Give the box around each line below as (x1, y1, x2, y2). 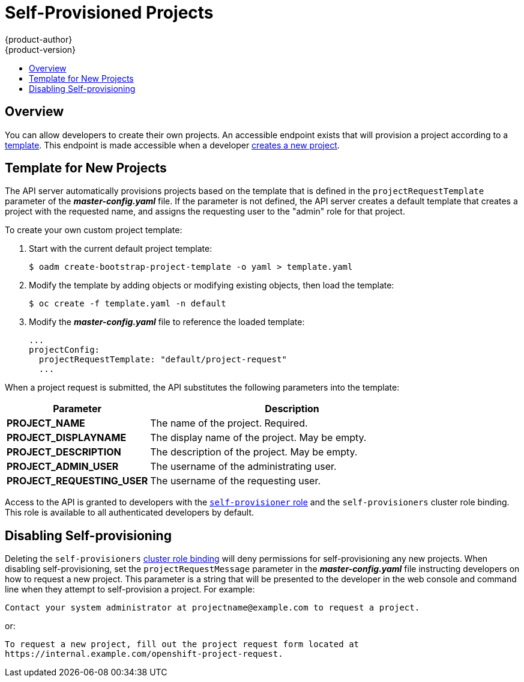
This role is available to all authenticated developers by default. (5, 507, 254, 518)
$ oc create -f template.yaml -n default (29, 299, 226, 309)
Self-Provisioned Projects (5, 2, 214, 23)
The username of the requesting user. (150, 475, 321, 487)
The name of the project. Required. (150, 417, 308, 430)
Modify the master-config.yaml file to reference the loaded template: (29, 317, 305, 327)
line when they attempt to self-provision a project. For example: (5, 584, 255, 595)
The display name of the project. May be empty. (150, 431, 367, 444)
